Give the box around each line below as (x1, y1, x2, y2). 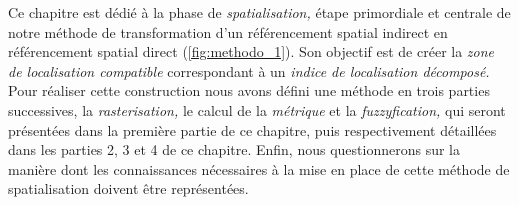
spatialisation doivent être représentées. (8, 178, 249, 199)
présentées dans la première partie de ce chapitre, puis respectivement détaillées (8, 119, 497, 140)
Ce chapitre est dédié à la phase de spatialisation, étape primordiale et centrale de (8, 2, 511, 22)
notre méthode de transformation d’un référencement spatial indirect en (8, 21, 448, 42)
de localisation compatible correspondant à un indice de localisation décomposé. (8, 60, 490, 81)
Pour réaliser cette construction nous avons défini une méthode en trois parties (8, 80, 490, 101)
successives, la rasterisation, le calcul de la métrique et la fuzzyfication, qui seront (8, 99, 506, 120)
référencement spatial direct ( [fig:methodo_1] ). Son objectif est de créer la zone (8, 41, 495, 62)
